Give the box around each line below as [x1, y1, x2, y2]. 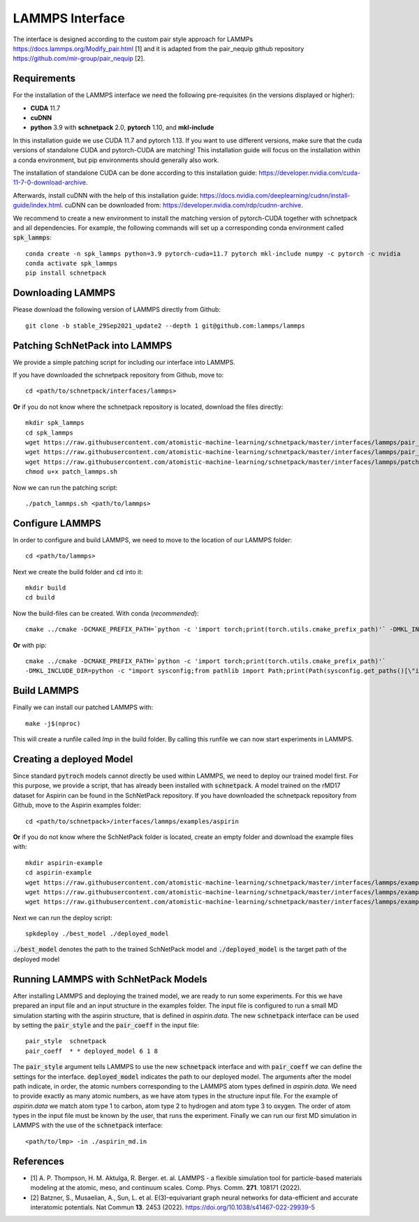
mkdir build [25, 584, 66, 592]
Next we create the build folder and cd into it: [13, 567, 143, 576]
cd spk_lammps [25, 428, 73, 437]
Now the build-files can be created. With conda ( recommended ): [13, 609, 199, 618]
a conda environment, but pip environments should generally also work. [13, 156, 219, 164]
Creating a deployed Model [13, 753, 133, 765]
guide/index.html [13, 201, 62, 210]
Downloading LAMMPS [13, 287, 115, 299]
